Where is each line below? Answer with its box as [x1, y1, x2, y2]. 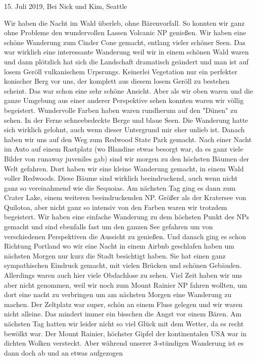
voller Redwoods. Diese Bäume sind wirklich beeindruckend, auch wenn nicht [4, 173, 238, 183]
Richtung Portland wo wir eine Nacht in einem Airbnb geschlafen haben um [4, 241, 234, 251]
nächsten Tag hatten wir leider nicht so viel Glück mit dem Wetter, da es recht [4, 318, 244, 328]
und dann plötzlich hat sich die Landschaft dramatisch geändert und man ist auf [4, 56, 249, 66]
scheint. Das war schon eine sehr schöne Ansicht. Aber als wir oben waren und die [4, 85, 253, 96]
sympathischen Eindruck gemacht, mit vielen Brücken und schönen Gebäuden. [4, 260, 242, 270]
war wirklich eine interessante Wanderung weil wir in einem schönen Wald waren [4, 47, 249, 57]
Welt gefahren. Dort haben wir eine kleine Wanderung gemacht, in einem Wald [4, 163, 244, 173]
